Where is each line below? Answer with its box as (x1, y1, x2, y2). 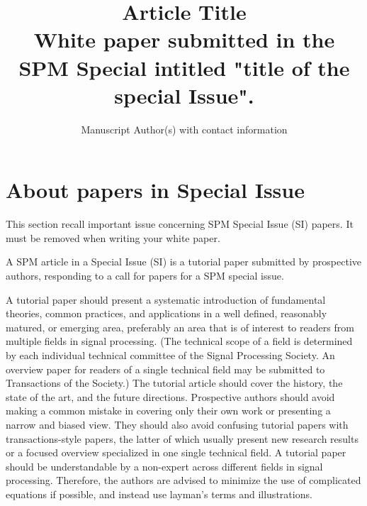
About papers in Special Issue (6, 175, 305, 204)
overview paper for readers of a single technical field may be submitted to (6, 361, 325, 376)
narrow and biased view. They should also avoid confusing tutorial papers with (6, 417, 349, 431)
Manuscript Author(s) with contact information (81, 121, 288, 136)
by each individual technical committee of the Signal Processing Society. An (6, 347, 335, 362)
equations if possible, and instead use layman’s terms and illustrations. (6, 486, 312, 501)
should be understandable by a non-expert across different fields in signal (6, 458, 323, 473)
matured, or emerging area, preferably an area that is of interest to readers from (6, 319, 354, 334)
